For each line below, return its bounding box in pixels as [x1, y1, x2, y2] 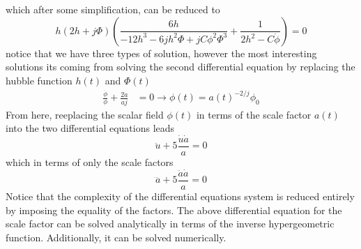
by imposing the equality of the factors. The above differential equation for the [6, 202, 342, 217]
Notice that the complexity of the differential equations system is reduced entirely [6, 188, 355, 203]
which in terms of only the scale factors [6, 155, 174, 169]
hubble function [6, 73, 72, 87]
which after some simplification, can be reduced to [6, 2, 220, 16]
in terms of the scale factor [196, 107, 312, 121]
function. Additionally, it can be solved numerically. [6, 229, 226, 244]
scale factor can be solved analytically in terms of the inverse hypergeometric [6, 216, 335, 231]
